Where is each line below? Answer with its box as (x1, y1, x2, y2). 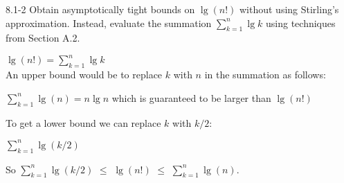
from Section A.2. (6, 31, 80, 45)
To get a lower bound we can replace (6, 115, 161, 130)
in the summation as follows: (204, 67, 326, 82)
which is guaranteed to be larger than (111, 90, 271, 105)
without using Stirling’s (239, 2, 339, 16)
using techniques (266, 15, 336, 30)
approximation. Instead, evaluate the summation (6, 15, 212, 30)
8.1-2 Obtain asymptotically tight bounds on (6, 2, 195, 16)
